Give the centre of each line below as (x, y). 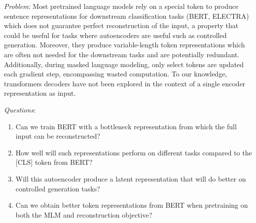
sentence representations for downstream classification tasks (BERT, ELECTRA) (127, 16)
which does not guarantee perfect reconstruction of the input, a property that (121, 25)
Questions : (20, 109)
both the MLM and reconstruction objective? (84, 214)
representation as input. (40, 93)
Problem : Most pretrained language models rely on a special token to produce (121, 6)
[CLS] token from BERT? (54, 162)
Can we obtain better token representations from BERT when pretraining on (132, 205)
